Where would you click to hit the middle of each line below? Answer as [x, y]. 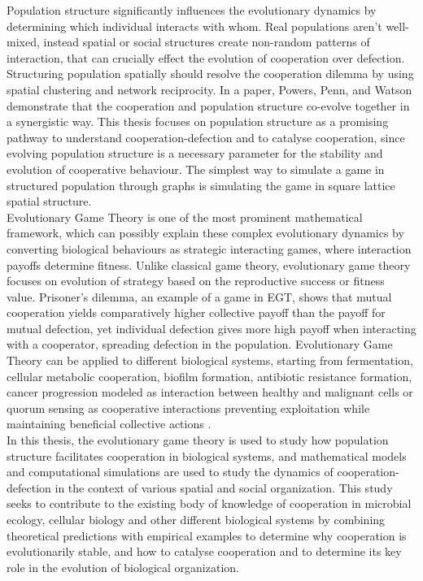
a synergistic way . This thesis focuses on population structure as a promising [198, 121]
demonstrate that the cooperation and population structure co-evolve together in [208, 105]
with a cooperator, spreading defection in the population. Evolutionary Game [200, 344]
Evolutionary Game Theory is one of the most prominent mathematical [185, 217]
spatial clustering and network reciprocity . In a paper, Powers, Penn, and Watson [209, 89]
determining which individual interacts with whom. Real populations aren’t [194, 26]
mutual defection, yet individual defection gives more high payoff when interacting [211, 328]
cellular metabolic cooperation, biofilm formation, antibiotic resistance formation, [209, 376]
